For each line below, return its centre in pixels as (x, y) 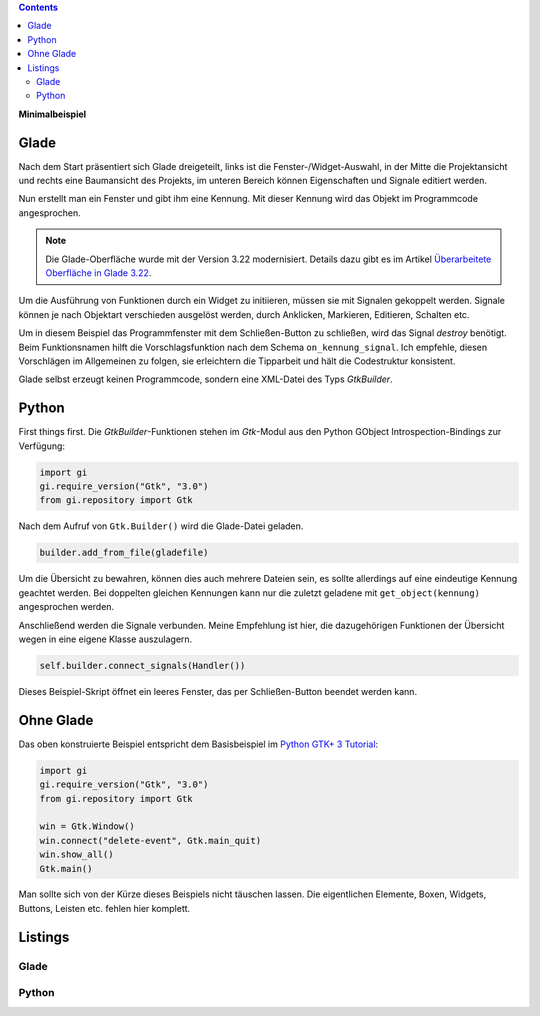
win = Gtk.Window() (87, 826)
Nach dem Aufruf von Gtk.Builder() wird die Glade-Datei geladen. (161, 526)
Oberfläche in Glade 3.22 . (98, 272)
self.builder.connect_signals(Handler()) (142, 665)
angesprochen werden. (66, 607)
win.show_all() (76, 854)
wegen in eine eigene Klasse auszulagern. (105, 639)
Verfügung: (41, 446)
